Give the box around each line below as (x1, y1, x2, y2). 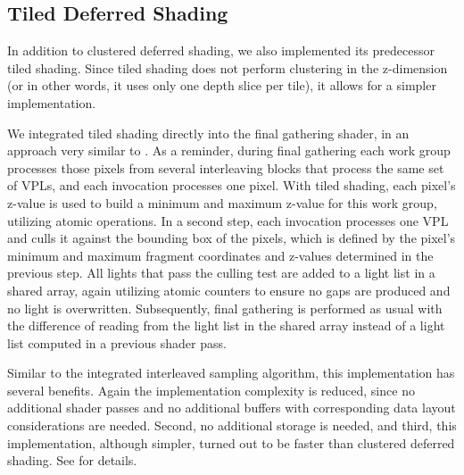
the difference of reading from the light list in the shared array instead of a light (7, 316, 445, 335)
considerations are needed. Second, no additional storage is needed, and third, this (7, 416, 457, 435)
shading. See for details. (7, 451, 137, 470)
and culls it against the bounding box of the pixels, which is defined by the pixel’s (7, 229, 456, 247)
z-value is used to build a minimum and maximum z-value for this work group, (7, 193, 437, 212)
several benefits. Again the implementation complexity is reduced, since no (7, 380, 415, 399)
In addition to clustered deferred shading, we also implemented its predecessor (7, 41, 435, 60)
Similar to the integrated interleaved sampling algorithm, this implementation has (7, 363, 455, 382)
